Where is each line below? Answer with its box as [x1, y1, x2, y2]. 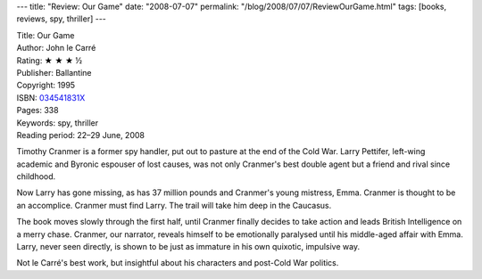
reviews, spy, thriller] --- [16, 13, 107, 24]
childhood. [16, 171, 56, 182]
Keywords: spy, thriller [16, 117, 98, 128]
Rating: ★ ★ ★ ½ [16, 54, 83, 66]
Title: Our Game [16, 29, 75, 40]
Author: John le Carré [16, 43, 96, 53]
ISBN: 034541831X [16, 92, 86, 103]
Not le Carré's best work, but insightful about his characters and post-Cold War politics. [16, 258, 339, 268]
